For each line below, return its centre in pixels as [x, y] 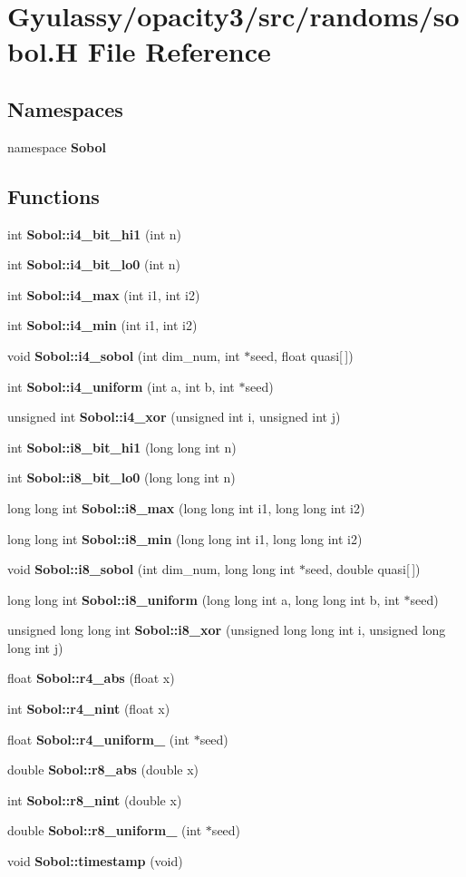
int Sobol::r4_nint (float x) [89, 709]
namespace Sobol [57, 146]
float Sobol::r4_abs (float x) [91, 678]
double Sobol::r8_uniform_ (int [105, 830]
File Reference [179, 51]
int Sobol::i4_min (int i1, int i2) [102, 325]
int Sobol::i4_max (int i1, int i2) [104, 294]
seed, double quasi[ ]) [363, 569]
